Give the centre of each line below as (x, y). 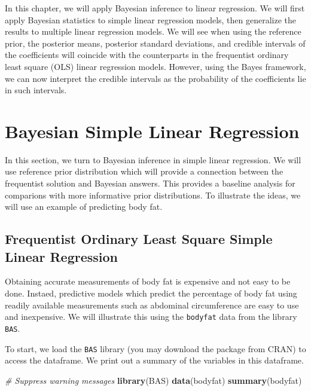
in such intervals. (36, 90)
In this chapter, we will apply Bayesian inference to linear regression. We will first (155, 8)
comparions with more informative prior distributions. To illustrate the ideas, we (153, 195)
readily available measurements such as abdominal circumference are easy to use (152, 305)
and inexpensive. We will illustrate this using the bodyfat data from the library (151, 317)
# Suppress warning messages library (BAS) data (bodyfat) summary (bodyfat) (153, 380)
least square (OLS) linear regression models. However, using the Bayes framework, (155, 66)
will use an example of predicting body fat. (84, 207)
